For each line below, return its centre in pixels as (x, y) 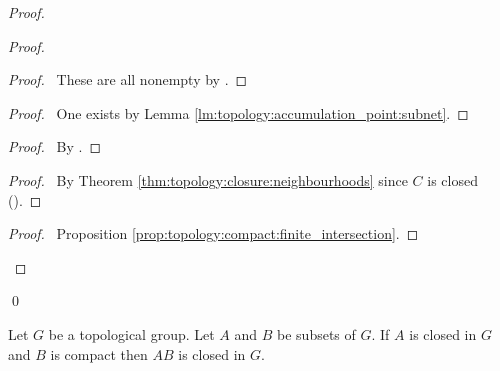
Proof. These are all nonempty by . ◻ (128, 79)
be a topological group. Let (131, 333)
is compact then (99, 353)
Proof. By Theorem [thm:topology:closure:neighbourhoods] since (208, 179)
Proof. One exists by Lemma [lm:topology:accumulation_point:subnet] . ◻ (238, 112)
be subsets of (316, 333)
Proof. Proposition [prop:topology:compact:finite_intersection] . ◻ (213, 233)
